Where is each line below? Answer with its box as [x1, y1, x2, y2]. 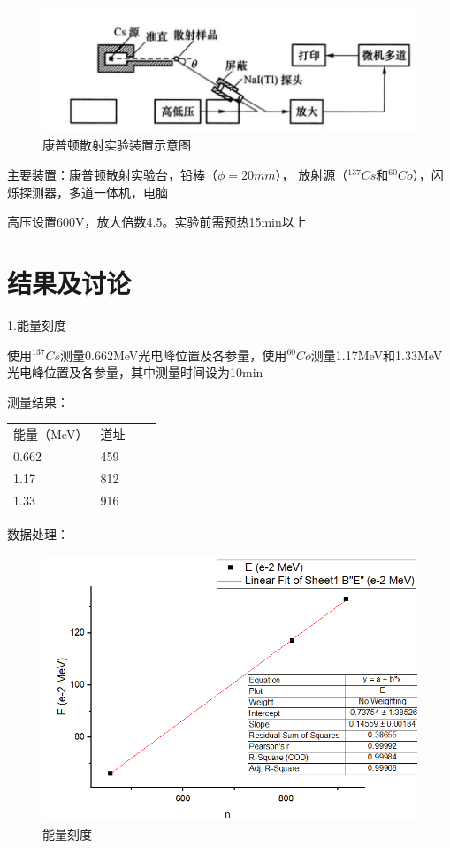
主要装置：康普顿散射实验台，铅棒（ [7, 166, 217, 183]
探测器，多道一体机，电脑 [19, 182, 168, 201]
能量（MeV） [13, 425, 88, 443]
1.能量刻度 [7, 315, 66, 334]
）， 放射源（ [275, 166, 348, 183]
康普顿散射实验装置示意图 [42, 135, 191, 154]
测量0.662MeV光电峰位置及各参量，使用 [60, 345, 287, 364]
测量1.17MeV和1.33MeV [310, 345, 443, 364]
